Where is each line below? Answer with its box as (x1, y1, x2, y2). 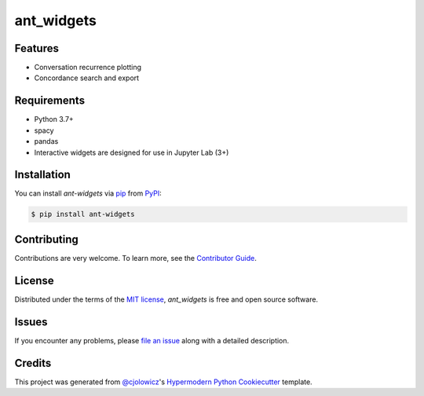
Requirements (14, 94, 86, 108)
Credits (14, 356, 52, 369)
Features (14, 42, 59, 55)
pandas (34, 137, 59, 146)
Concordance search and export (34, 73, 140, 82)
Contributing (14, 233, 79, 246)
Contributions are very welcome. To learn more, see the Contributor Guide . (14, 253, 257, 262)
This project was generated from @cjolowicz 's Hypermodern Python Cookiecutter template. (14, 377, 313, 387)
